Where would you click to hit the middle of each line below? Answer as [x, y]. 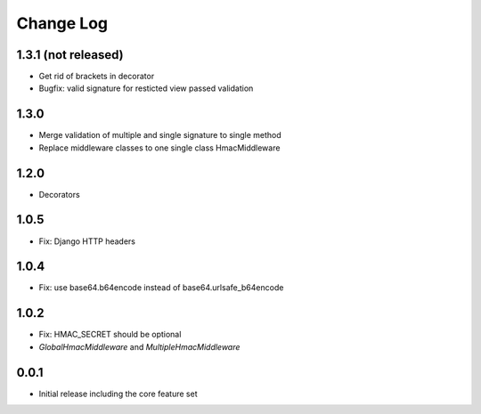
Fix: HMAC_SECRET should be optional [110, 335]
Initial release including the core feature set [118, 394]
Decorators [59, 194]
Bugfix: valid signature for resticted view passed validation [146, 88]
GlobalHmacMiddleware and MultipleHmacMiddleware [139, 346]
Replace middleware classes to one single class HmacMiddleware [159, 148]
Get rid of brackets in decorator [97, 77]
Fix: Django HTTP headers [87, 241]
